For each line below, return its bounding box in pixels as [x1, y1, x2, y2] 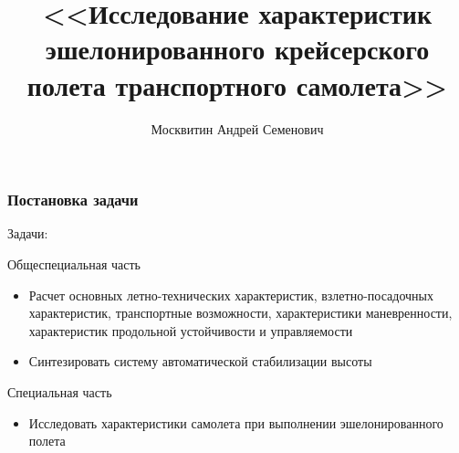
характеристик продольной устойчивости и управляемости [28, 321, 353, 340]
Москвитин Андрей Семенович [151, 119, 324, 138]
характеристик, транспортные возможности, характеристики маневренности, [28, 303, 453, 322]
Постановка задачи [7, 188, 139, 211]
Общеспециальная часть [7, 254, 141, 273]
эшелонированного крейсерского [45, 30, 430, 68]
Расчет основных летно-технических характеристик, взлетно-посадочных [28, 285, 433, 304]
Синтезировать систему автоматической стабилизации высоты [28, 352, 372, 371]
